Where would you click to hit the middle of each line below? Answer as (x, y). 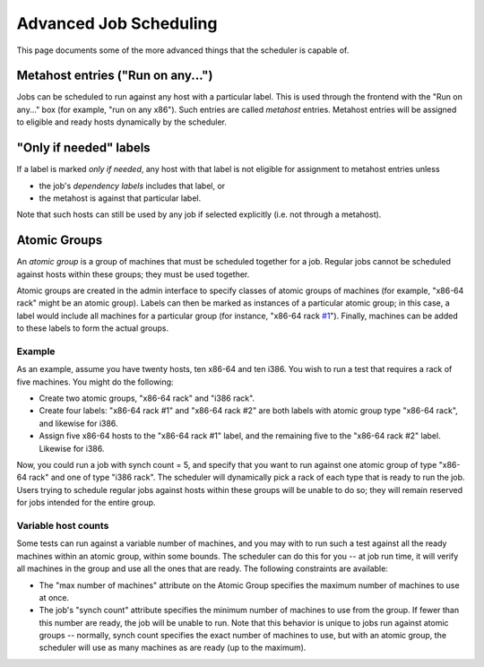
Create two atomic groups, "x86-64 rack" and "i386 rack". (147, 398)
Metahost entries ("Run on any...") (115, 76)
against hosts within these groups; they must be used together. (133, 274)
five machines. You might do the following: (95, 382)
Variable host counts (63, 525)
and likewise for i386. (78, 423)
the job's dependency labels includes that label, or (132, 186)
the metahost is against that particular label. (120, 198)
